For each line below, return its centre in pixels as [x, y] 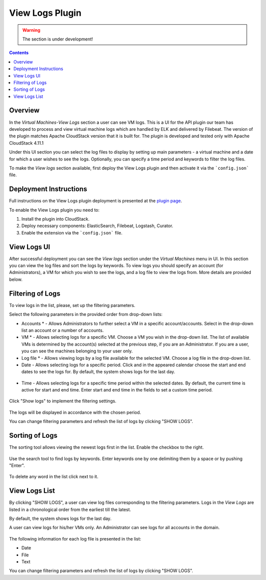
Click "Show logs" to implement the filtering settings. [63, 401]
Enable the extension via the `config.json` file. [72, 232]
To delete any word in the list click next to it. [54, 477]
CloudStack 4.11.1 [26, 143]
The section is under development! [58, 39]
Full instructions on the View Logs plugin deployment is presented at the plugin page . [96, 201]
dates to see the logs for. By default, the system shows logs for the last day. [98, 372]
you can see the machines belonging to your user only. [77, 351]
